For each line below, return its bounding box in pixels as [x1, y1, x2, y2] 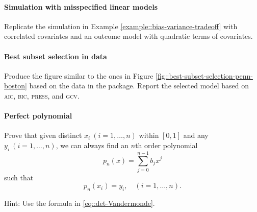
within [139, 130, 159, 140]
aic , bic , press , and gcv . [4, 90, 80, 101]
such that [4, 172, 34, 182]
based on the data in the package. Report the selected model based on [29, 80, 249, 91]
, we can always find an [56, 139, 129, 150]
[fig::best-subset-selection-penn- [156, 70, 253, 81]
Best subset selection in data [4, 51, 107, 61]
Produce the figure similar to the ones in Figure [4, 70, 153, 81]
